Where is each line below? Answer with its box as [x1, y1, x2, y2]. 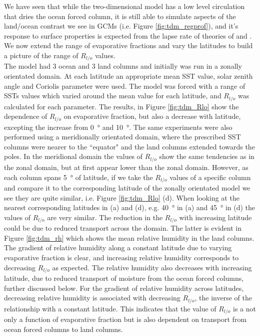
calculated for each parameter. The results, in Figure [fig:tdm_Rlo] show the [4, 101, 239, 111]
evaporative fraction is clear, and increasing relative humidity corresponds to [4, 252, 239, 262]
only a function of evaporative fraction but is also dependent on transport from [4, 314, 247, 324]
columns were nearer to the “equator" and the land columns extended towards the [4, 141, 255, 151]
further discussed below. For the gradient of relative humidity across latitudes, [4, 282, 244, 293]
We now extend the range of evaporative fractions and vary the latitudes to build [4, 40, 253, 51]
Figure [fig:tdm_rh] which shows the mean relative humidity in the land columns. [4, 232, 254, 243]
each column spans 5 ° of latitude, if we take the [4, 172, 153, 182]
